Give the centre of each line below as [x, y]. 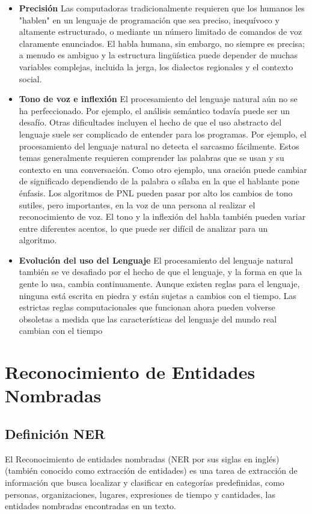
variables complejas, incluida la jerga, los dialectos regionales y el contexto [156, 66]
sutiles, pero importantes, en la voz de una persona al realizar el [137, 204]
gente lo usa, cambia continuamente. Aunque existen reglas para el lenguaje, [159, 284]
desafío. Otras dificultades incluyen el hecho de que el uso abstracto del [150, 122]
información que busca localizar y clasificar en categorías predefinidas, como [145, 482]
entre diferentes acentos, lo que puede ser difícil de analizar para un [143, 228]
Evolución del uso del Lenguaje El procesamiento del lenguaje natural [156, 260]
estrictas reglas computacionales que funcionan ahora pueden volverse [147, 307]
